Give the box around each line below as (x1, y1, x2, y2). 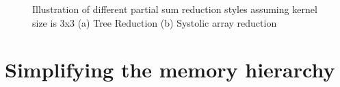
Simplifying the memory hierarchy (5, 55, 335, 84)
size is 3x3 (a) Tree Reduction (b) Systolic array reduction (32, 15, 277, 29)
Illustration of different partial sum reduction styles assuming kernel (32, 2, 317, 16)
